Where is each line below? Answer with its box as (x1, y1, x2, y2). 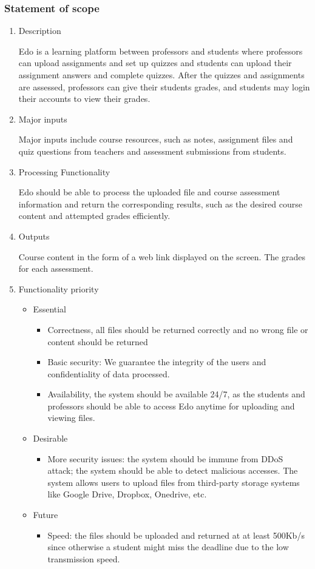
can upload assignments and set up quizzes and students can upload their (18, 56, 292, 69)
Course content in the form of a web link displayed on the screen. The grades (18, 250, 305, 263)
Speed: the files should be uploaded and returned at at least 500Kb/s (47, 528, 305, 541)
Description (18, 24, 61, 37)
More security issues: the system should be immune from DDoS (47, 452, 283, 465)
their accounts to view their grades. (18, 92, 151, 105)
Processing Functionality (18, 165, 110, 178)
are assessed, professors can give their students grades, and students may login (18, 80, 310, 93)
